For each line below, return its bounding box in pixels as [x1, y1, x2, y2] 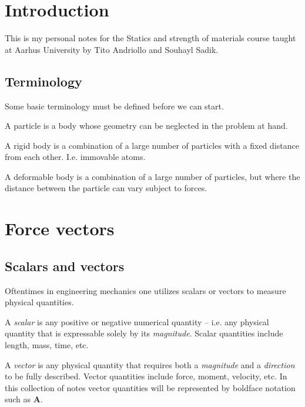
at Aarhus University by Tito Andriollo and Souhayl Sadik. [5, 43, 219, 55]
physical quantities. [5, 296, 74, 308]
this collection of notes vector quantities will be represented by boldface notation [5, 381, 296, 393]
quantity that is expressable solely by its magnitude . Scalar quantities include [5, 327, 283, 339]
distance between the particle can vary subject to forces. [5, 182, 207, 194]
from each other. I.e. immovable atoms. [5, 151, 146, 163]
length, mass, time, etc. [5, 339, 89, 351]
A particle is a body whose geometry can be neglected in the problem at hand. [5, 119, 288, 132]
